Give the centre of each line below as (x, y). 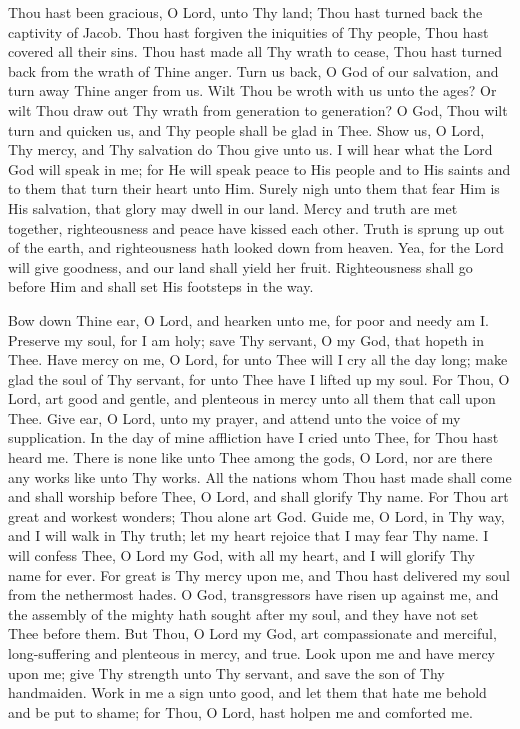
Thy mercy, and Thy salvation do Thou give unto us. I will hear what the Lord (250, 149)
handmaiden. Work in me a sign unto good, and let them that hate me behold (247, 692)
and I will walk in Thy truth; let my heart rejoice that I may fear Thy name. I (248, 535)
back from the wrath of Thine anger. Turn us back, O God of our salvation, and (253, 70)
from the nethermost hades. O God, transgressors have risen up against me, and (253, 594)
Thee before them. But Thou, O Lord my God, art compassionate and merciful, (252, 633)
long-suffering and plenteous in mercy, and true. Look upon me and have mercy (252, 653)
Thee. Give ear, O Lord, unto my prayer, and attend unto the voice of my (234, 417)
